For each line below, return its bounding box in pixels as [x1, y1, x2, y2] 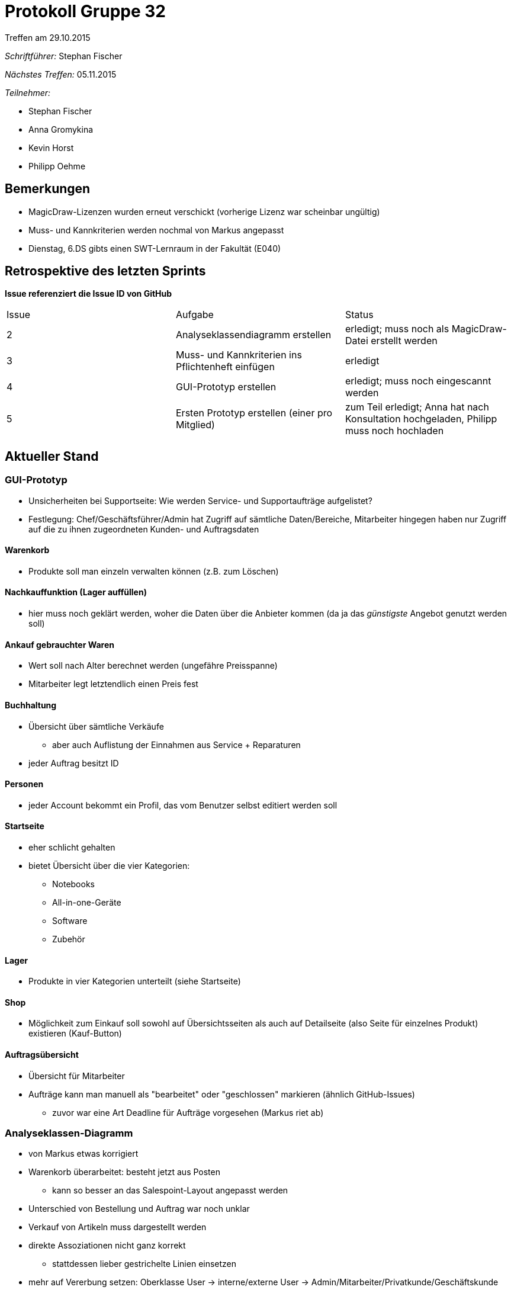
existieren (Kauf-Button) [28, 1028, 122, 1039]
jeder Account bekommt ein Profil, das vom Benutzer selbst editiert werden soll [28, 800, 338, 810]
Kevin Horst [28, 142, 74, 153]
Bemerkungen [5, 181, 91, 197]
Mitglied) [175, 419, 215, 431]
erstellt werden [371, 335, 438, 347]
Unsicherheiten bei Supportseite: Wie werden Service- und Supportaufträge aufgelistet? [28, 495, 372, 506]
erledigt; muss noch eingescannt [345, 375, 491, 387]
